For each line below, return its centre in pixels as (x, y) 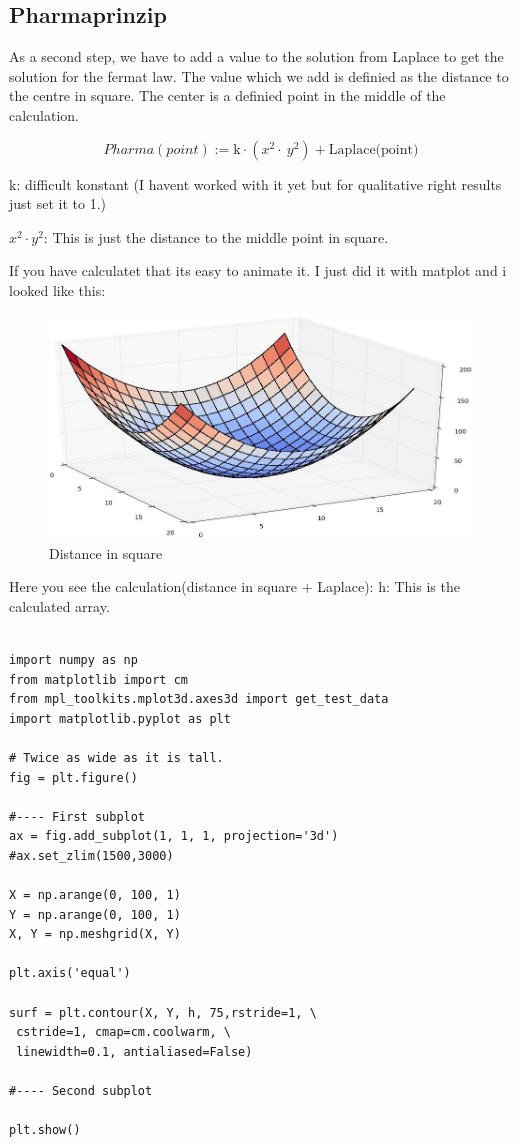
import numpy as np (73, 659)
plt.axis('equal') (70, 973)
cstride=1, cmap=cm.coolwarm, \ (123, 1032)
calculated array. (59, 605)
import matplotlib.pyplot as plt (120, 718)
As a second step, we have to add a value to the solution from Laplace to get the (256, 56)
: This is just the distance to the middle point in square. (216, 236)
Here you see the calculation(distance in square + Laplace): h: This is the (234, 586)
